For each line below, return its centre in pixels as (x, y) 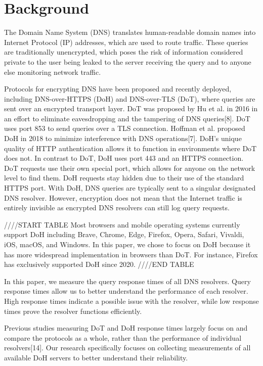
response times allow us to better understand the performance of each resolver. (126, 291)
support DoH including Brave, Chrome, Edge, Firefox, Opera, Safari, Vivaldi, (124, 234)
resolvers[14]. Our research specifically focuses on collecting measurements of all (127, 348)
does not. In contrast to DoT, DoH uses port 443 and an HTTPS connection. (124, 158)
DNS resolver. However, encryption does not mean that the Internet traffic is (123, 197)
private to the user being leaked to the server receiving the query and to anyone (128, 61)
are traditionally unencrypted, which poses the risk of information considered (124, 52)
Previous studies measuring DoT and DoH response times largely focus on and (126, 328)
